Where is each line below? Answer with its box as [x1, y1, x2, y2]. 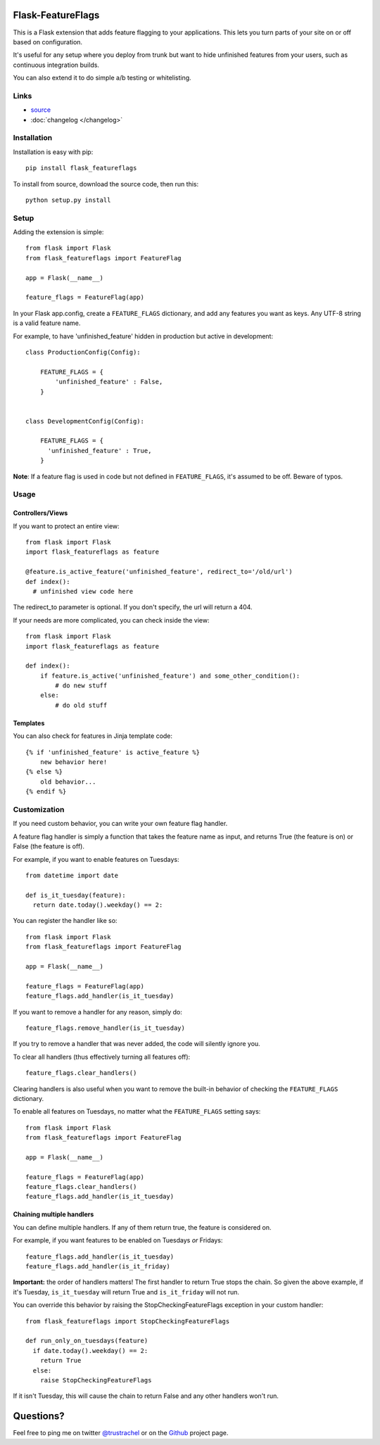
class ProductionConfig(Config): [25, 348, 141, 356]
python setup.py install [25, 196, 111, 204]
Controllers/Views [13, 509, 68, 517]
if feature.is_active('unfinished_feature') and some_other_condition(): [39, 672, 300, 680]
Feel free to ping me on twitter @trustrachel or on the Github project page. [13, 1429, 229, 1437]
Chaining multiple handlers [13, 1210, 94, 1218]
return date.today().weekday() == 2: [32, 901, 163, 909]
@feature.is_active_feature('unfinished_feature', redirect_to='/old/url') [25, 568, 293, 576]
